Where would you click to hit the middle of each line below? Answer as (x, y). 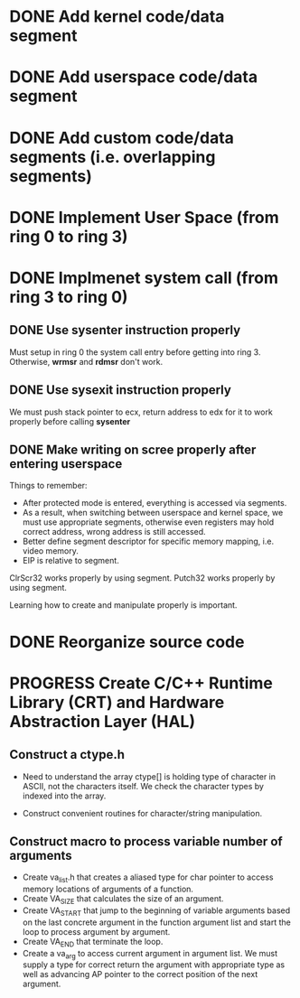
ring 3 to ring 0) (69, 297)
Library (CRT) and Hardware (117, 702)
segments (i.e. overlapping (112, 157)
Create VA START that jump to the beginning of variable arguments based (156, 911)
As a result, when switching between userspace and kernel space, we (153, 513)
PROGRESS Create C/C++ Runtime (141, 683)
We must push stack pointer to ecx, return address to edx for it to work (141, 412)
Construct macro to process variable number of (146, 841)
